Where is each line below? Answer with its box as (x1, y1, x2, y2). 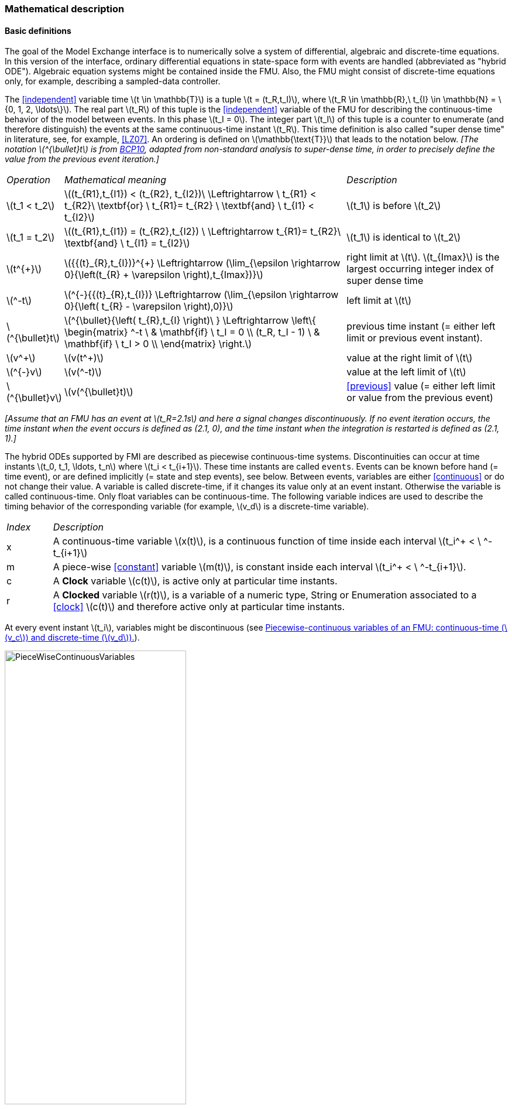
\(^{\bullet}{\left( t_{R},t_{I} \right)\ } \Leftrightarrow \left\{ (64, 314, 316, 327)
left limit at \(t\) (346, 295, 412, 307)
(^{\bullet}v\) (6, 392, 62, 404)
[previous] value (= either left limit (346, 380, 496, 392)
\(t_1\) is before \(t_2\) (346, 200, 441, 212)
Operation (6, 174, 51, 186)
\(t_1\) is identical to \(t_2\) (346, 231, 461, 244)
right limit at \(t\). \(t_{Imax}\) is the (346, 251, 500, 263)
